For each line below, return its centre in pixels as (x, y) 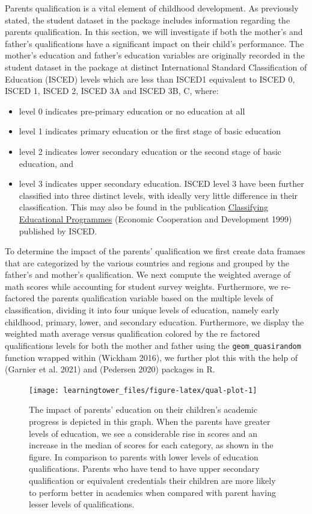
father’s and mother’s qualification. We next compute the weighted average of (148, 274)
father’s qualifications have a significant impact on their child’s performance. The (154, 43)
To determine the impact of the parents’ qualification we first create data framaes (155, 251)
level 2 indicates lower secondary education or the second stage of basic (150, 151)
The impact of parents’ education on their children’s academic (143, 409)
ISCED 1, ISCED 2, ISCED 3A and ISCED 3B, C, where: (112, 91)
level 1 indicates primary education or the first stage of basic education (150, 131)
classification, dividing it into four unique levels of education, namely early (142, 310)
